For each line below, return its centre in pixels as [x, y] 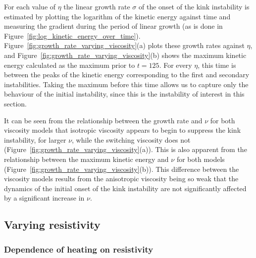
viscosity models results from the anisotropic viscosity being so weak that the [121, 179]
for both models [201, 159]
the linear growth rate [97, 6]
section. [15, 103]
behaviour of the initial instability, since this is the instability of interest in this [124, 94]
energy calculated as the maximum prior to [70, 65]
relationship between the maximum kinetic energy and [86, 159]
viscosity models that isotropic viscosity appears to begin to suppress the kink [123, 130]
